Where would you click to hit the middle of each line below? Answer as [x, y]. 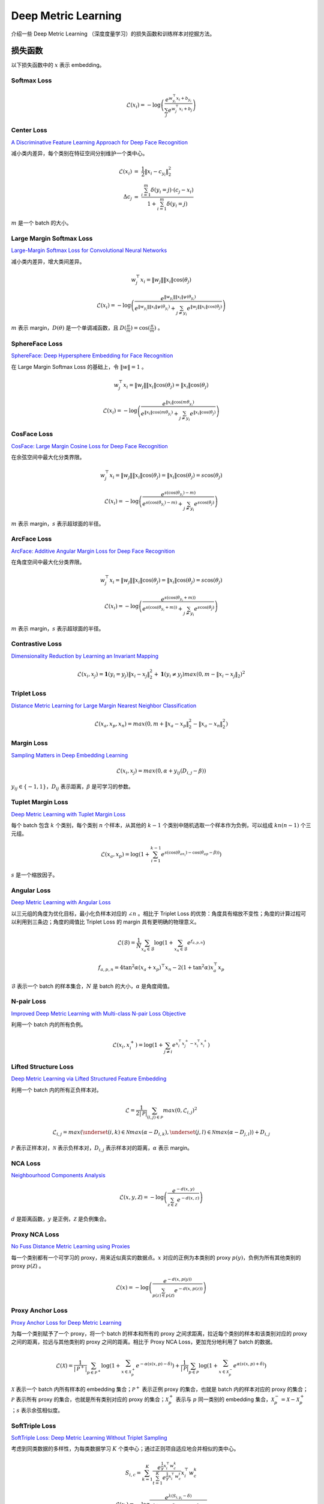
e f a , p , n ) [196, 942]
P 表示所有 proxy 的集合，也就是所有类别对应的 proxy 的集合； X [90, 1399]
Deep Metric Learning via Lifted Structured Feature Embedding [89, 1079]
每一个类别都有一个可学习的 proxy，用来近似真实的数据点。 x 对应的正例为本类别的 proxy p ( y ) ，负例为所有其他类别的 [156, 1257]
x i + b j [186, 109]
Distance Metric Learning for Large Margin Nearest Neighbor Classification [104, 705]
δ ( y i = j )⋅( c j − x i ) [172, 191]
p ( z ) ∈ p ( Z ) [163, 1296]
